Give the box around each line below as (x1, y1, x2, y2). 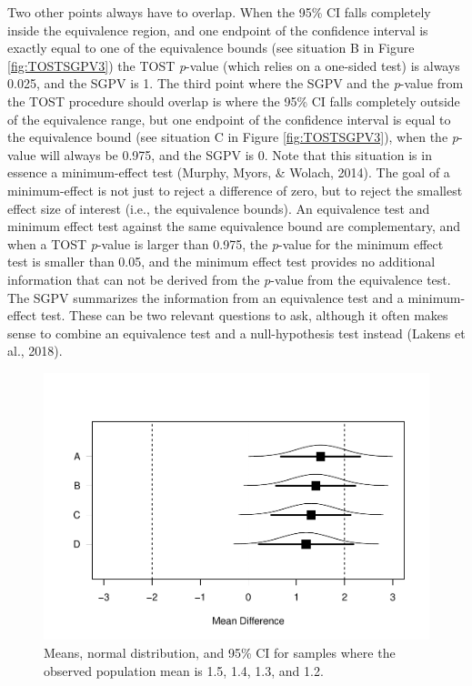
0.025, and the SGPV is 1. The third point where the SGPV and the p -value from (7, 74, 464, 93)
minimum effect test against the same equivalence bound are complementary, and (7, 217, 461, 236)
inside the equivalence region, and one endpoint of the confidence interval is (7, 20, 428, 39)
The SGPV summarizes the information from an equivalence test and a (7, 288, 404, 307)
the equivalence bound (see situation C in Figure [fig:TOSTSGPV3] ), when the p (7, 127, 458, 146)
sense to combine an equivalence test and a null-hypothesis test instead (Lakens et (7, 323, 466, 342)
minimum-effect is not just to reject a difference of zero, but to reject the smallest (7, 180, 463, 199)
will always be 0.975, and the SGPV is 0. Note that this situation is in (40, 145, 432, 164)
